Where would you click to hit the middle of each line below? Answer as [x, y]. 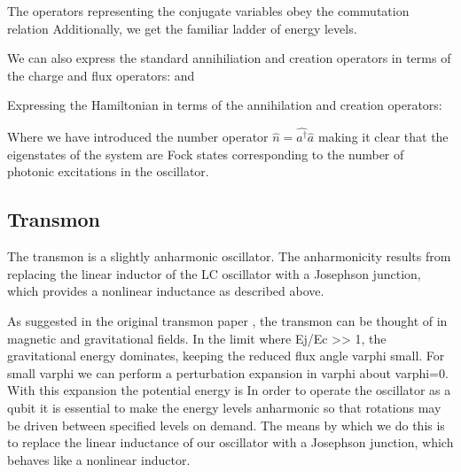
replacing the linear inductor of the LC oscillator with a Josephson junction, [214, 273]
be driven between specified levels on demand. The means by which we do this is [226, 425]
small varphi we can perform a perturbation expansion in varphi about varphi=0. [228, 372]
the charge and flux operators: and [101, 75]
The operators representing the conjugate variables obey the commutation [208, 11]
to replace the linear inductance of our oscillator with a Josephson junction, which [230, 442]
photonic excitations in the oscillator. [108, 171]
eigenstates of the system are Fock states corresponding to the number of [206, 154]
